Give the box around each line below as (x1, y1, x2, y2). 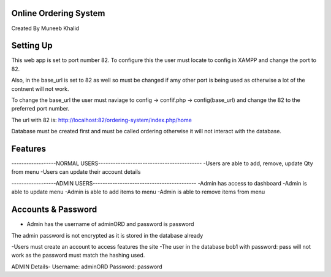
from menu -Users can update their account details (11, 168, 141, 176)
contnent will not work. (11, 85, 70, 92)
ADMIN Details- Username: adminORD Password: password (11, 263, 162, 270)
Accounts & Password (11, 205, 97, 215)
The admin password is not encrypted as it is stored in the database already (11, 232, 204, 239)
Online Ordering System (11, 8, 105, 18)
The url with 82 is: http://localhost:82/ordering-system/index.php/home (11, 116, 192, 123)
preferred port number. (11, 105, 70, 112)
